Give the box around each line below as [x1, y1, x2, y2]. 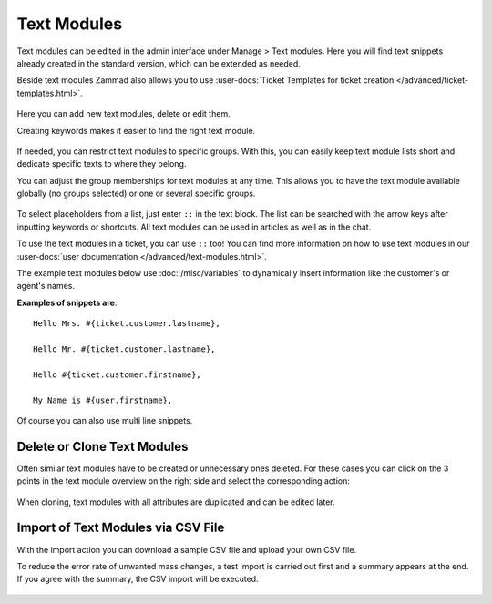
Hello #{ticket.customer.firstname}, [33, 369, 202, 380]
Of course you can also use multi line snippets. [16, 415, 193, 425]
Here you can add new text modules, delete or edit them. [16, 108, 231, 119]
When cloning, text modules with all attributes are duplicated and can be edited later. [16, 497, 336, 507]
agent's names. [16, 281, 75, 292]
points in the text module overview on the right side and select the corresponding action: [16, 476, 351, 486]
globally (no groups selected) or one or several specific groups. [16, 188, 256, 200]
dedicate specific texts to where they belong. [16, 159, 187, 169]
